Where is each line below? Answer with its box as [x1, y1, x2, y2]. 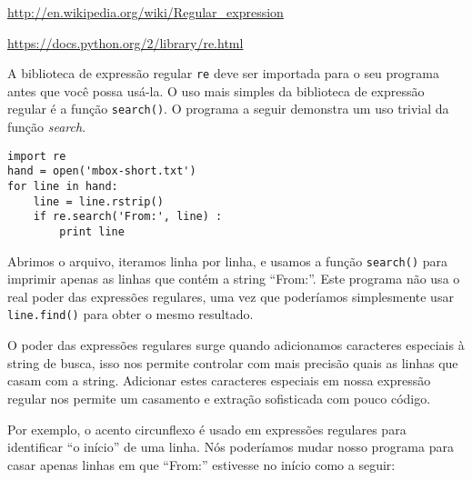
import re [7, 149, 66, 163]
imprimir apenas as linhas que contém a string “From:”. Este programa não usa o [7, 269, 460, 288]
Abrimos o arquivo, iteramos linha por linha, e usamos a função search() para [7, 251, 448, 270]
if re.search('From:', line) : [33, 210, 223, 224]
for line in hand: [7, 180, 118, 193]
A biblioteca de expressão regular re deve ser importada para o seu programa [7, 64, 439, 83]
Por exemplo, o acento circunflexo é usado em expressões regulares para [7, 419, 407, 438]
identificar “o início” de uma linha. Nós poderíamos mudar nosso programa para [7, 437, 454, 456]
